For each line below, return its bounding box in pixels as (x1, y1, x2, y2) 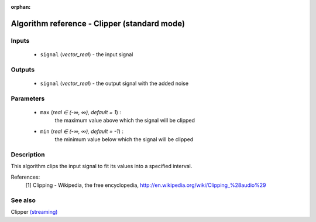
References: (11, 173, 40, 180)
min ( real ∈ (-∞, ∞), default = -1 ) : (40, 128, 124, 135)
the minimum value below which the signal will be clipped (54, 136, 194, 143)
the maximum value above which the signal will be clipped (54, 117, 195, 124)
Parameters (11, 94, 45, 103)
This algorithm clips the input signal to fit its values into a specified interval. (11, 163, 193, 170)
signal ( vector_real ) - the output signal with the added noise (40, 80, 189, 87)
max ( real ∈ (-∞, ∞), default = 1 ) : (40, 108, 121, 115)
